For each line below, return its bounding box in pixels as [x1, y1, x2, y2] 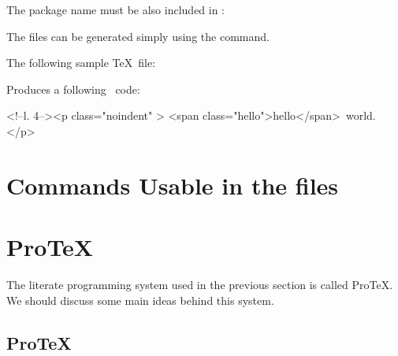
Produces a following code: [6, 80, 140, 97]
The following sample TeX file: [6, 54, 156, 71]
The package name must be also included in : [6, 2, 225, 17]
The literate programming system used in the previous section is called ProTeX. [6, 276, 393, 293]
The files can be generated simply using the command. [6, 28, 270, 44]
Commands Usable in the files [6, 169, 339, 201]
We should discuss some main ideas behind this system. [6, 291, 274, 308]
